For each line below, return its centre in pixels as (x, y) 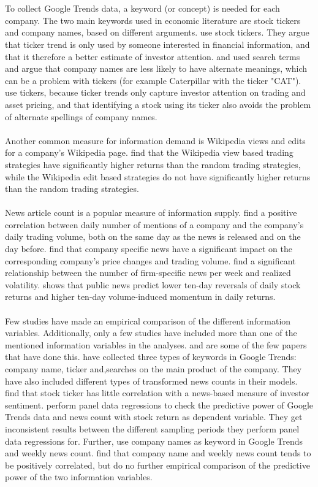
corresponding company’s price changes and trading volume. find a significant (150, 260)
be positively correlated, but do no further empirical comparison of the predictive (157, 465)
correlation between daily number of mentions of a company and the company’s (154, 224)
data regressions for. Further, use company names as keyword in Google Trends (154, 441)
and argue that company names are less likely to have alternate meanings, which (156, 68)
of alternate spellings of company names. (81, 116)
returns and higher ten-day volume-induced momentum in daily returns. (140, 297)
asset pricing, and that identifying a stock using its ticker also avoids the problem (158, 104)
